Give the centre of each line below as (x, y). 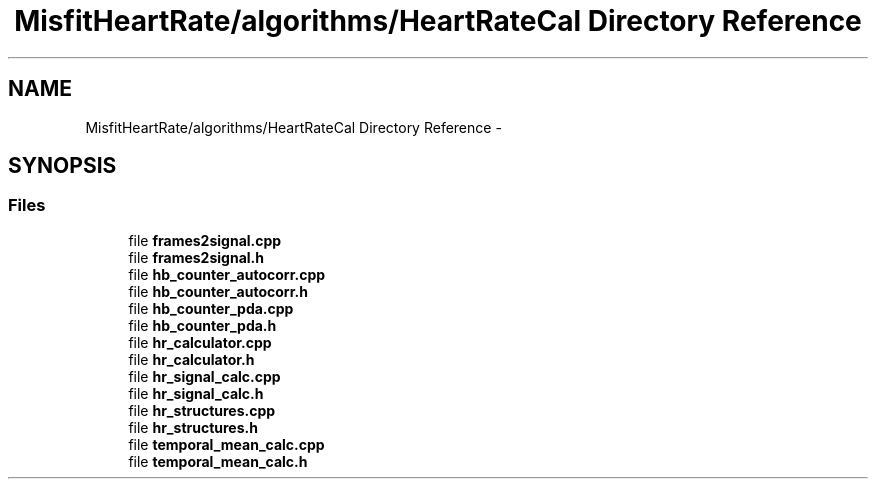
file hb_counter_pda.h (202, 325)
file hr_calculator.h (191, 359)
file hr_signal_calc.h (196, 393)
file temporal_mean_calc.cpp (226, 444)
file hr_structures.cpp (202, 410)
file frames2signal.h (196, 257)
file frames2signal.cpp (205, 240)
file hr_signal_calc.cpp (204, 376)
